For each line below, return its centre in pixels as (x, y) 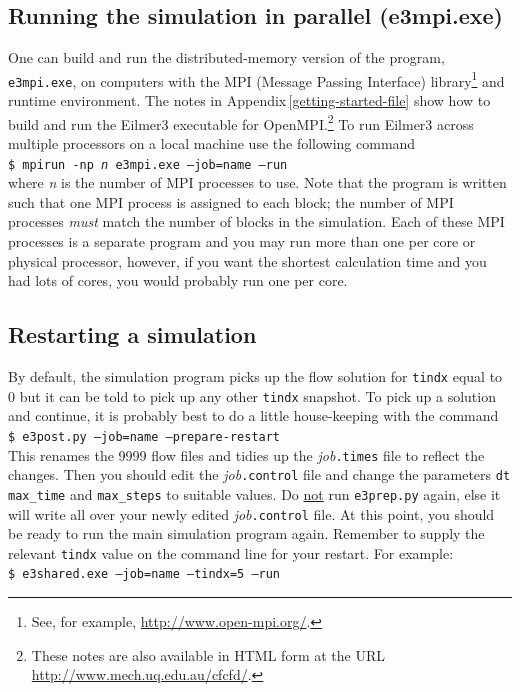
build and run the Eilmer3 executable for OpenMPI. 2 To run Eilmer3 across (241, 122)
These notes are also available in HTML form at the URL (208, 654)
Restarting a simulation (132, 334)
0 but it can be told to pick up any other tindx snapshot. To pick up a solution (252, 395)
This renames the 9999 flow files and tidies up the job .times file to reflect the (246, 454)
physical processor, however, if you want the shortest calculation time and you (247, 260)
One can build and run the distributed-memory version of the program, (226, 57)
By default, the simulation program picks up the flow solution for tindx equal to (255, 375)
